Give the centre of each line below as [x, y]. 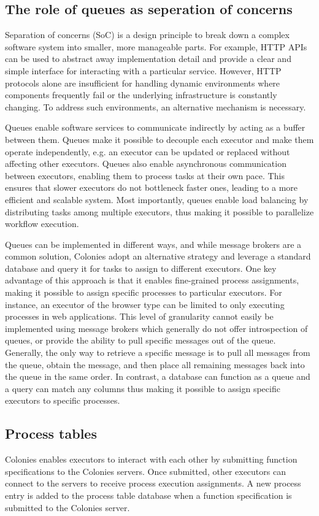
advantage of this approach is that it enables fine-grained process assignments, [152, 280]
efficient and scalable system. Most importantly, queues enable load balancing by [157, 199]
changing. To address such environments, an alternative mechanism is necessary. [156, 106]
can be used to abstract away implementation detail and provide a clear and [148, 59]
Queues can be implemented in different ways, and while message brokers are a [153, 244]
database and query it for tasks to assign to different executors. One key [141, 268]
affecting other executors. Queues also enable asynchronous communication [146, 164]
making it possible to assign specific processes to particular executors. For [144, 292]
